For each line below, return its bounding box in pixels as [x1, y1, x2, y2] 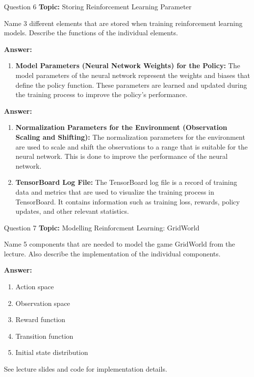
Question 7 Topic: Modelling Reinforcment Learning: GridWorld [4, 222, 200, 232]
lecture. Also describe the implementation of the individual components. [4, 248, 221, 258]
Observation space [15, 298, 70, 308]
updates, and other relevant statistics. [15, 206, 129, 216]
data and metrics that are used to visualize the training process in [15, 186, 214, 197]
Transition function [15, 330, 74, 341]
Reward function [15, 314, 66, 325]
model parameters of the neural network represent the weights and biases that [15, 70, 250, 80]
